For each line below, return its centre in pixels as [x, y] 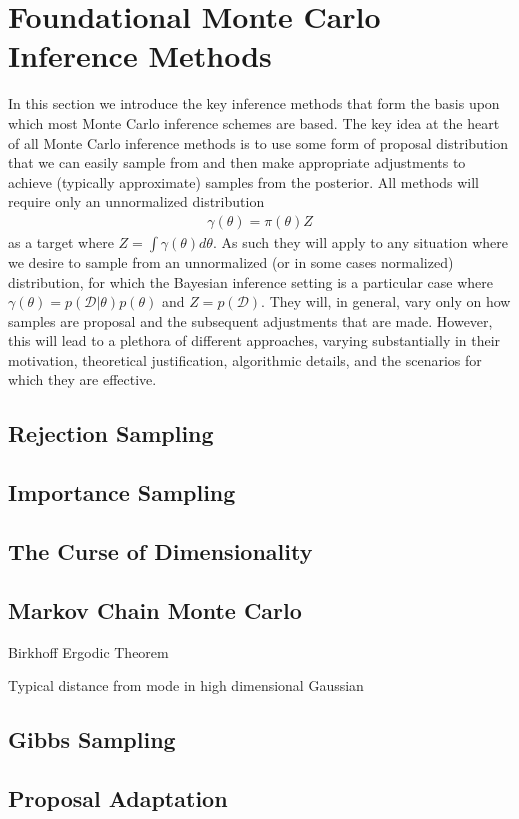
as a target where [61, 241]
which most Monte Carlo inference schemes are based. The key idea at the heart [254, 122]
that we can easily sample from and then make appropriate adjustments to [237, 162]
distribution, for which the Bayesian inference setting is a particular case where [250, 281]
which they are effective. [82, 379]
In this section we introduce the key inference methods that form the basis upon [254, 103]
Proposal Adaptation [118, 797]
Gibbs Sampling [92, 739]
